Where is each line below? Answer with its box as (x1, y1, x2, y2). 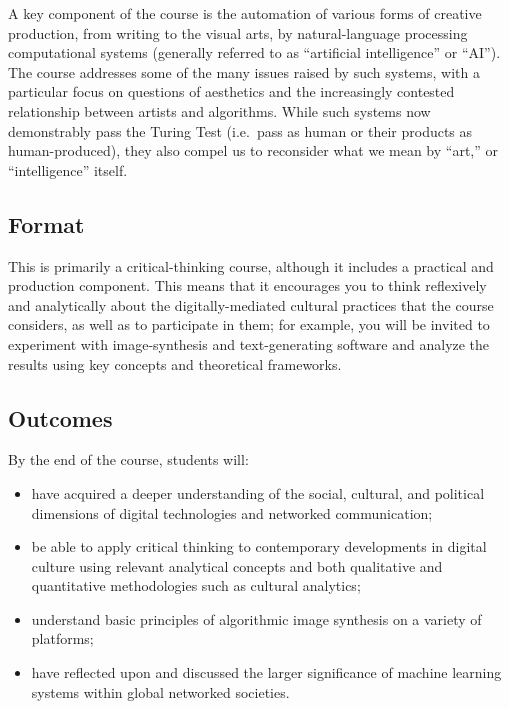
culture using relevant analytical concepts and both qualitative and (31, 555, 443, 576)
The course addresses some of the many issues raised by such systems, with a (8, 61, 480, 82)
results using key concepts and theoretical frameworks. (8, 353, 342, 374)
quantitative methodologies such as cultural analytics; (31, 575, 361, 596)
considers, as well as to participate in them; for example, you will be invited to (8, 314, 490, 335)
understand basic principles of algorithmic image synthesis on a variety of (31, 608, 482, 629)
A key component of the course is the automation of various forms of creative (8, 3, 482, 23)
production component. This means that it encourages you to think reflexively (8, 275, 487, 296)
